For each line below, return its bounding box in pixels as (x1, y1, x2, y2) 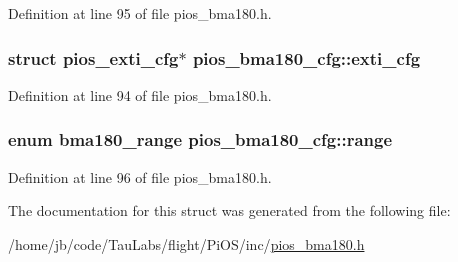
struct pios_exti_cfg (8, 45, 179, 70)
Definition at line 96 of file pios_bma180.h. (8, 166, 272, 187)
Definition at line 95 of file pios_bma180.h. (8, 3, 272, 23)
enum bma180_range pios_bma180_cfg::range (8, 127, 393, 152)
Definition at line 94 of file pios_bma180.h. (8, 84, 272, 105)
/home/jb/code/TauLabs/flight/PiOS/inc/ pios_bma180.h (8, 233, 365, 254)
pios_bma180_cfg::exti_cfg (192, 45, 421, 70)
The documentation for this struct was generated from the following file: (8, 200, 451, 221)
